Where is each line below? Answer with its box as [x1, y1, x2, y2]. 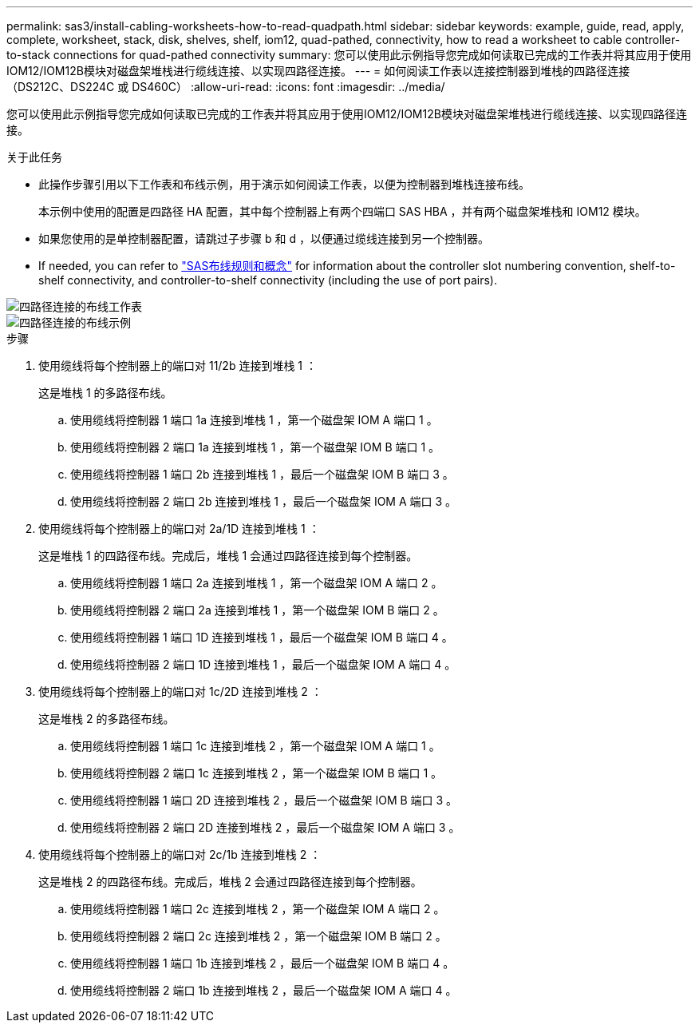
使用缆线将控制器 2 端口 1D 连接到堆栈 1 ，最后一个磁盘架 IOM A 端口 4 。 [70, 658, 456, 671]
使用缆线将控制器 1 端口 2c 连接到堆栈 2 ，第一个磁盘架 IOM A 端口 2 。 [70, 902, 445, 916]
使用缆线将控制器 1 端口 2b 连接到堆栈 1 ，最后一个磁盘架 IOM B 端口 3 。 [70, 467, 454, 481]
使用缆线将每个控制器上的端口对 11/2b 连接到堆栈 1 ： [38, 359, 317, 372]
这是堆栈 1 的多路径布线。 [38, 386, 172, 399]
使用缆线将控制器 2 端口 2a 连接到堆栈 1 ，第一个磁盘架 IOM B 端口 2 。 [70, 603, 444, 617]
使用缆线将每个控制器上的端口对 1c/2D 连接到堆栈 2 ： [38, 685, 322, 698]
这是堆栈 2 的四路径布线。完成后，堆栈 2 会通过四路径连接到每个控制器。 [38, 875, 422, 888]
